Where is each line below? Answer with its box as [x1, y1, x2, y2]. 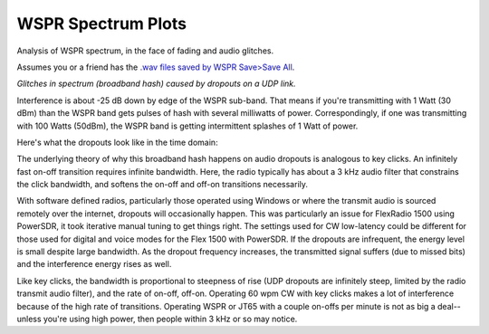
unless [16, 313, 42, 324]
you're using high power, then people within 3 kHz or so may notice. [43, 313, 298, 324]
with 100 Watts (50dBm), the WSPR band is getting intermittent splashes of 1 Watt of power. [16, 120, 359, 131]
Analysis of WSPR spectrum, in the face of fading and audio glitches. [16, 45, 274, 56]
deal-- [437, 301, 462, 311]
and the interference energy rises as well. [16, 259, 172, 270]
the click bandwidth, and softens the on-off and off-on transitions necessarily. [16, 179, 308, 190]
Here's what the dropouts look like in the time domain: [16, 137, 218, 148]
